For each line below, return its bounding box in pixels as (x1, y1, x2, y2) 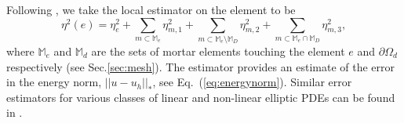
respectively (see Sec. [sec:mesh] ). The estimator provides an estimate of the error (6, 58, 395, 74)
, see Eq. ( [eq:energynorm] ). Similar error (152, 74, 352, 90)
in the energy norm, (6, 74, 102, 90)
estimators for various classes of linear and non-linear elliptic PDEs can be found (6, 89, 395, 105)
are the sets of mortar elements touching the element (91, 42, 345, 59)
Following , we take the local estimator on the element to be (6, 2, 296, 17)
